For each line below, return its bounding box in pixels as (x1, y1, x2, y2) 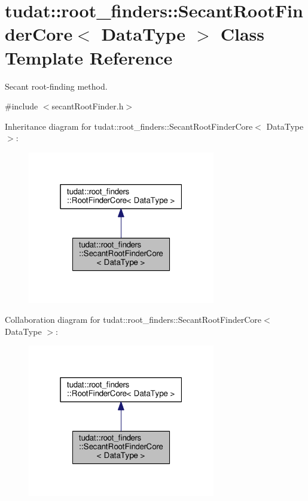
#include (5, 100, 38, 112)
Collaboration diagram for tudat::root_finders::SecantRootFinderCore (5, 313, 262, 326)
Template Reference (5, 45, 173, 69)
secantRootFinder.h (51, 100, 124, 112)
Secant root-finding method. (5, 80, 108, 92)
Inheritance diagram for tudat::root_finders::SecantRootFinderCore (5, 120, 253, 132)
